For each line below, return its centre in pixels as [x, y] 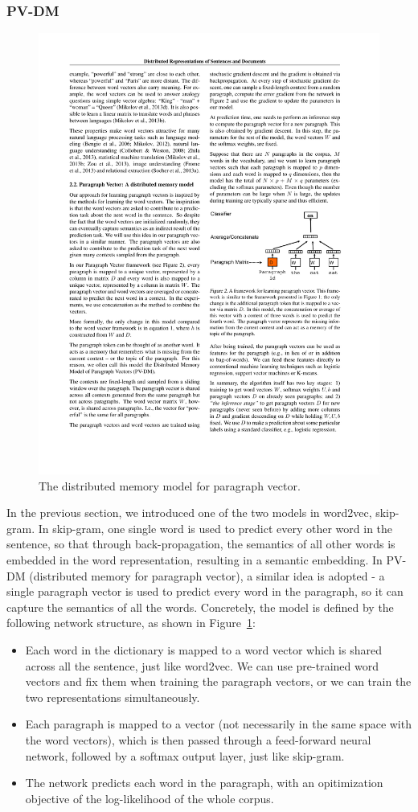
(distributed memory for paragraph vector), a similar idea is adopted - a [207, 575]
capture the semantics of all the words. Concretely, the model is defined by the [200, 607]
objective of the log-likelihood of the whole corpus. [150, 798]
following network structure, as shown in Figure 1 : [131, 623]
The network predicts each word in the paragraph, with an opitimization [204, 783]
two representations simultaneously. [113, 697]
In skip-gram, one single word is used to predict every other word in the [215, 528]
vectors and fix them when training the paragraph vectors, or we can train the [218, 681]
